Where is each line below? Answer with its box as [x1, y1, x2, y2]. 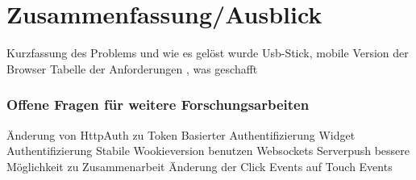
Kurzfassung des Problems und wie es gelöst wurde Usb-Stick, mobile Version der [6, 44, 409, 61]
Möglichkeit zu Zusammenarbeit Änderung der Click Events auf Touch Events [6, 157, 393, 174]
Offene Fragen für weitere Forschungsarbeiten [6, 94, 310, 115]
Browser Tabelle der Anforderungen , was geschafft [6, 60, 258, 77]
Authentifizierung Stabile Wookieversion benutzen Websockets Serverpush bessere [6, 142, 410, 159]
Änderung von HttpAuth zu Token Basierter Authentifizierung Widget [6, 126, 356, 143]
